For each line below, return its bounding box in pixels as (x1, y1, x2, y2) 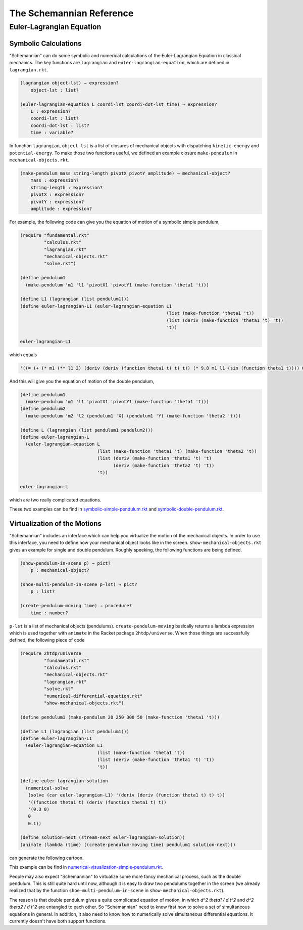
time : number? (30, 610, 68, 616)
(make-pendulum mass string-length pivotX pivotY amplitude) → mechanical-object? (20, 170, 231, 176)
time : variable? (30, 130, 74, 136)
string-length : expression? (30, 185, 103, 190)
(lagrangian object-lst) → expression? (20, 80, 119, 86)
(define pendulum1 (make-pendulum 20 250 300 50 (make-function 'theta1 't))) (20, 714, 220, 720)
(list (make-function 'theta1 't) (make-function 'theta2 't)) (97, 448, 257, 454)
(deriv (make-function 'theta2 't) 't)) (113, 462, 215, 468)
